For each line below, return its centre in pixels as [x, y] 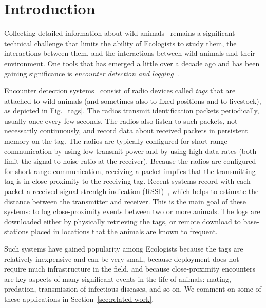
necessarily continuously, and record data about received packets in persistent [126, 131]
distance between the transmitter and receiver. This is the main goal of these [125, 201]
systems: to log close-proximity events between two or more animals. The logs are [132, 211]
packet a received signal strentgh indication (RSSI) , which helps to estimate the [131, 191]
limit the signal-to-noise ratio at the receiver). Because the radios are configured [130, 161]
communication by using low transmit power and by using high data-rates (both [130, 151]
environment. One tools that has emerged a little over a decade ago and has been [132, 63]
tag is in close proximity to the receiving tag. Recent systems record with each [127, 181]
